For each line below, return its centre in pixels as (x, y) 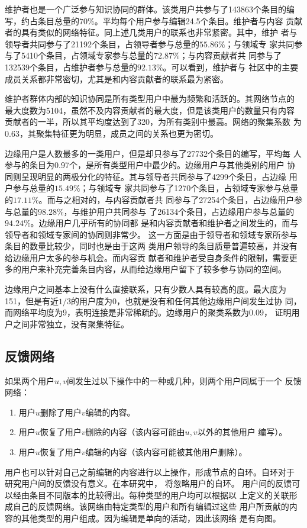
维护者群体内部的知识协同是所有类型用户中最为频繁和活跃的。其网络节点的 (150, 99)
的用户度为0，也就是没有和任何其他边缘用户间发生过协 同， (186, 300)
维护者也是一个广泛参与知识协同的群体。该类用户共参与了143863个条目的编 (150, 9)
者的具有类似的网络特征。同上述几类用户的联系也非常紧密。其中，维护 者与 (151, 32)
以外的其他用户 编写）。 (242, 432)
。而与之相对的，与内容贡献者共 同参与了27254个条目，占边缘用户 (167, 199)
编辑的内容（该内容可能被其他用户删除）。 (166, 452)
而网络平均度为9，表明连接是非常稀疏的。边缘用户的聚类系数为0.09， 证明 (148, 312)
